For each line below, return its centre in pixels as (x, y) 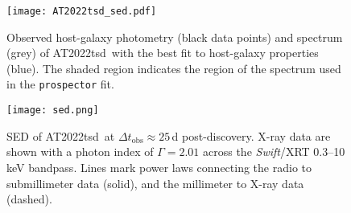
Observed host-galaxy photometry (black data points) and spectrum (175, 37)
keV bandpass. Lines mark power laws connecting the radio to (159, 167)
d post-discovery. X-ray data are (251, 135)
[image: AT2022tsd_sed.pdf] (82, 11)
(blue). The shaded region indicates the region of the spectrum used (174, 68)
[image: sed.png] (53, 111)
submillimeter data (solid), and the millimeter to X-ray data (155, 183)
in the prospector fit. (60, 84)
